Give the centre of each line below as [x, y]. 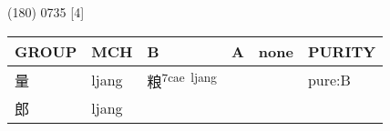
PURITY [342, 51]
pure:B [329, 80]
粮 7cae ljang [182, 80]
